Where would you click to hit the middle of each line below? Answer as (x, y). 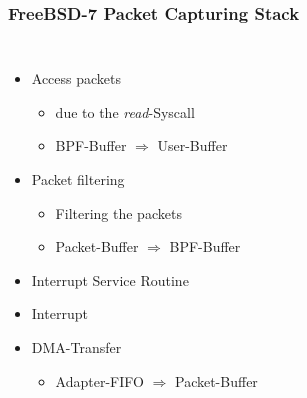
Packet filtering (78, 179)
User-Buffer (192, 145)
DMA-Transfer (76, 346)
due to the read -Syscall (125, 111)
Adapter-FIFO (99, 380)
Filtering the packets (118, 212)
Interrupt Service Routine (110, 279)
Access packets (76, 78)
